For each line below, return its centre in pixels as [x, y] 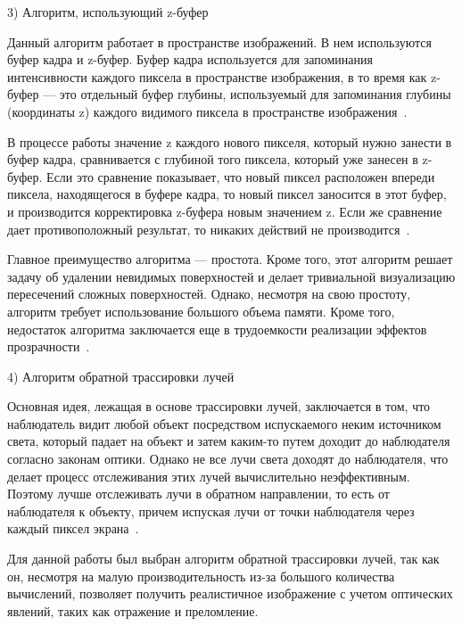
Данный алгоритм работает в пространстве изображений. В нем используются [219, 41]
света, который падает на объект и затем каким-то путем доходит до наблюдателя [229, 441]
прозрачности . [49, 346]
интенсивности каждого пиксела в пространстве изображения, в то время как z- [224, 76]
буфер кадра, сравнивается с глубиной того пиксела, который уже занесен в [213, 159]
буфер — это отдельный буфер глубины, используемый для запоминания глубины [229, 94]
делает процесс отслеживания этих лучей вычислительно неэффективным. [209, 476]
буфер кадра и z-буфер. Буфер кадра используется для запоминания [190, 59]
